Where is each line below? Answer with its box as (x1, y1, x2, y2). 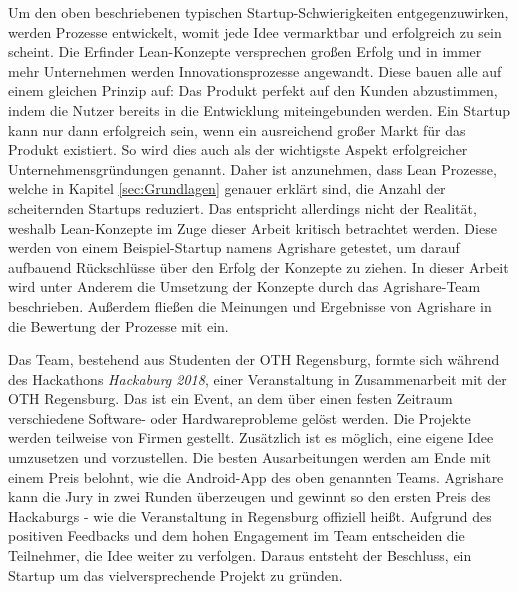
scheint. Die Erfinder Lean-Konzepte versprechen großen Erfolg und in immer (8, 41, 482, 62)
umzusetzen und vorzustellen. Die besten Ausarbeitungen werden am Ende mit (8, 447, 492, 468)
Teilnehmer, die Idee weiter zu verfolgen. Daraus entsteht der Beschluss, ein (8, 545, 472, 566)
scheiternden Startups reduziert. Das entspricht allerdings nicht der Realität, (8, 197, 477, 218)
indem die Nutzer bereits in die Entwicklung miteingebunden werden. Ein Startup (8, 99, 510, 120)
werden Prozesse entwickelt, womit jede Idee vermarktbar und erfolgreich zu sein (8, 21, 502, 42)
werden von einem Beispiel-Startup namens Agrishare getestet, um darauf (8, 237, 460, 258)
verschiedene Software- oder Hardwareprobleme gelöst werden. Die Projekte (8, 407, 471, 428)
